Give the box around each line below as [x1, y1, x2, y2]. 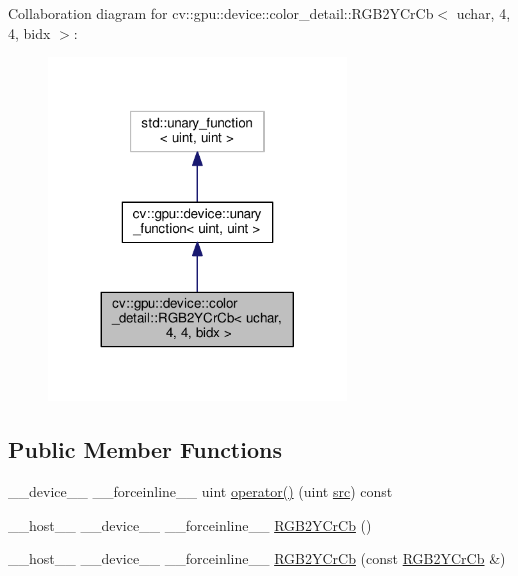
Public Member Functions [8, 434, 282, 465]
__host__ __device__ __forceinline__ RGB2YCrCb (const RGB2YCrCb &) [8, 548, 506, 569]
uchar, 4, [456, 3, 511, 23]
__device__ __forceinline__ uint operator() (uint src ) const [8, 481, 393, 502]
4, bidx [8, 22, 51, 43]
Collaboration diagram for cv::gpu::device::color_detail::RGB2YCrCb [8, 3, 434, 23]
